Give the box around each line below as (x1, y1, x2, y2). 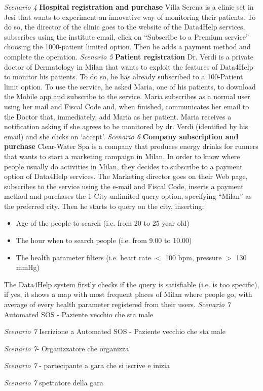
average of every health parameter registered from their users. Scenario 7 (4, 299, 231, 310)
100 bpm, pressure (165, 252, 222, 262)
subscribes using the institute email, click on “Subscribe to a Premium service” (4, 31, 249, 42)
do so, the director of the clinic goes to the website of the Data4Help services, (4, 21, 245, 32)
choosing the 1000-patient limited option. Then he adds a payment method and (4, 41, 251, 52)
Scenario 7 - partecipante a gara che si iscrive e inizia (4, 360, 170, 371)
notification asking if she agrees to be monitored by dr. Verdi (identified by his (4, 121, 248, 132)
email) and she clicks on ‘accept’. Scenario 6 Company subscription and (4, 131, 239, 141)
